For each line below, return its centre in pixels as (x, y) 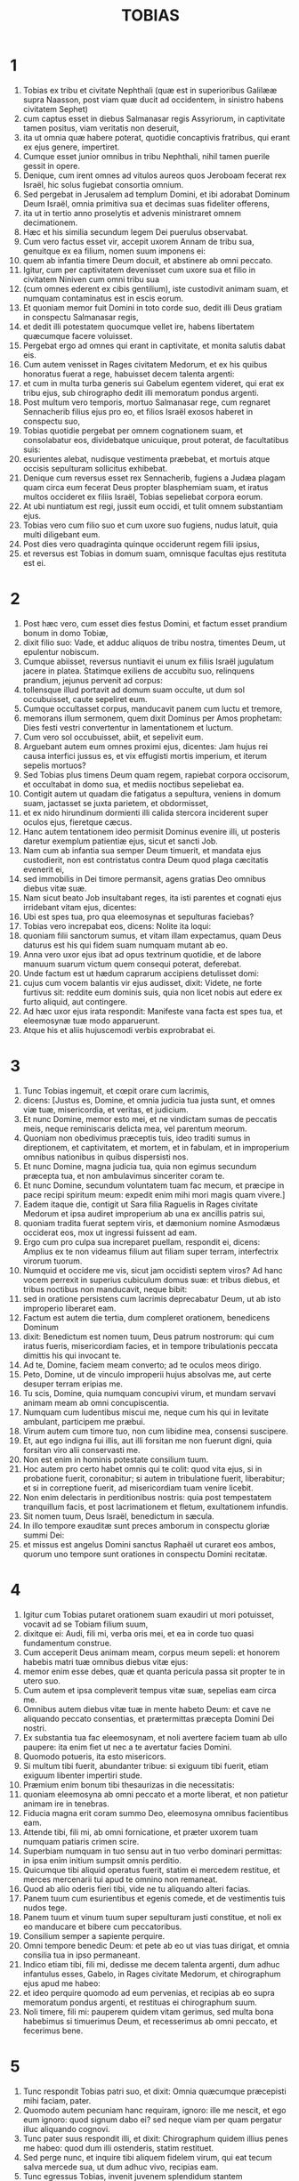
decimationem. (50, 222)
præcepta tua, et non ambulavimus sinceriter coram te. (124, 1175)
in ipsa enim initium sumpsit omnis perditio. (102, 1860)
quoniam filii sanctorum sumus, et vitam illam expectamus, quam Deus (152, 935)
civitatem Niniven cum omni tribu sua (91, 279)
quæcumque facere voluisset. (77, 335)
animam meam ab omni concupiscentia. (96, 1402)
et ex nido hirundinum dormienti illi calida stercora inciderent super (145, 812)
